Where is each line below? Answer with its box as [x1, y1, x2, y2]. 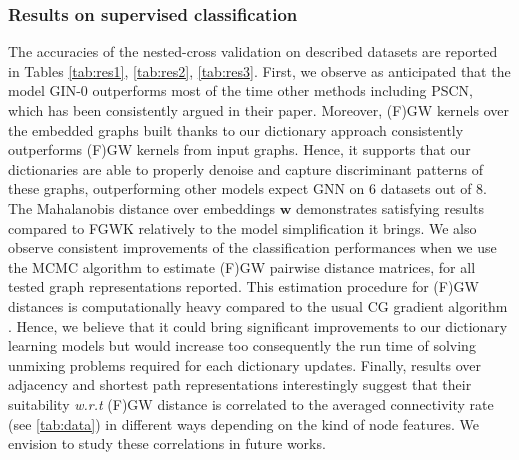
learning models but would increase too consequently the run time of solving [8, 335, 476, 356]
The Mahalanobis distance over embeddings [8, 197, 276, 218]
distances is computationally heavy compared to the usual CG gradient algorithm [8, 295, 508, 316]
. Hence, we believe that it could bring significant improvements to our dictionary [8, 315, 508, 336]
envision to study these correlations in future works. [8, 433, 326, 454]
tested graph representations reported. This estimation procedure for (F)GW [8, 276, 479, 297]
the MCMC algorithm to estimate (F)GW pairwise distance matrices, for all [8, 256, 476, 277]
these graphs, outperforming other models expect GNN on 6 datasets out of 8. [8, 178, 487, 199]
